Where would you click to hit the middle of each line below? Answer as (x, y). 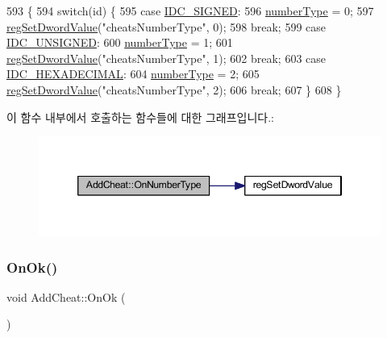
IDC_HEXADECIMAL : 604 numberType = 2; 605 (133, 74)
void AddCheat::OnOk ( (66, 296)
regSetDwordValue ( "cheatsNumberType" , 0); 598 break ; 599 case (166, 26)
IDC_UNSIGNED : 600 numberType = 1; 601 (120, 42)
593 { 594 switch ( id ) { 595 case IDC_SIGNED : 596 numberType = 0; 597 (190, 10)
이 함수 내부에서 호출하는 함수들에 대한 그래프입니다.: (140, 117)
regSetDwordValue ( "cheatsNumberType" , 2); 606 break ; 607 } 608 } (174, 89)
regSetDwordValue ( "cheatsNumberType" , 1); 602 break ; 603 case (166, 58)
